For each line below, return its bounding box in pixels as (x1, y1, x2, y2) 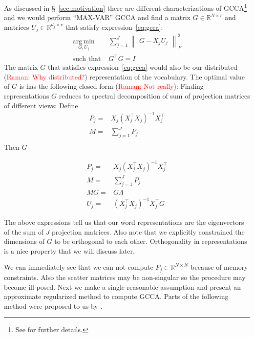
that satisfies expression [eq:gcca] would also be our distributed (47, 62, 237, 72)
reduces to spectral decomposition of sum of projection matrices (59, 91, 250, 100)
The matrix (4, 62, 38, 72)
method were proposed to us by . (4, 300, 103, 311)
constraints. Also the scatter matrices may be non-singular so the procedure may (4, 272, 246, 282)
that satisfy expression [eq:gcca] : (65, 21, 163, 32)
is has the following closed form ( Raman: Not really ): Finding (19, 81, 204, 91)
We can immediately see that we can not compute (4, 262, 153, 272)
